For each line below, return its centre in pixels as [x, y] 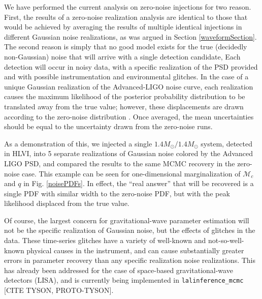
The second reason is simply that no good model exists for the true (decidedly [126, 47]
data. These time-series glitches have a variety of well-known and [105, 240]
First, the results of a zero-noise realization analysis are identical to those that [126, 17]
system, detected [226, 143]
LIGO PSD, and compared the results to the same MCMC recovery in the [120, 163]
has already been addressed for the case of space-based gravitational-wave [119, 270]
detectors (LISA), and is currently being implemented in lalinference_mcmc [124, 280]
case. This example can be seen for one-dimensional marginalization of [131, 173]
